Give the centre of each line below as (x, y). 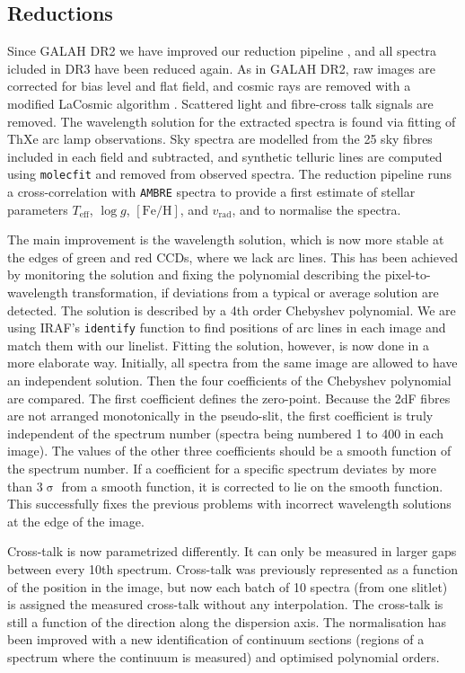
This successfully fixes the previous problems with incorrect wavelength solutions (229, 504)
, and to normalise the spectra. (316, 209)
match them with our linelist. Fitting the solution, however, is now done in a (218, 345)
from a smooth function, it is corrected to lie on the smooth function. (252, 486)
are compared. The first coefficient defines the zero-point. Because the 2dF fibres (229, 398)
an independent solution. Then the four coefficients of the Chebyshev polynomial (229, 381)
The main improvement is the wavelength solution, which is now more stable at (226, 239)
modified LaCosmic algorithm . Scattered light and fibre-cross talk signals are (220, 103)
